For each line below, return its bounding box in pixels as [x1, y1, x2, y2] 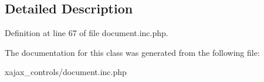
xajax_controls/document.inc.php [5, 66, 127, 78]
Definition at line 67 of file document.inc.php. [5, 27, 168, 39]
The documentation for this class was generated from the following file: [5, 46, 260, 58]
